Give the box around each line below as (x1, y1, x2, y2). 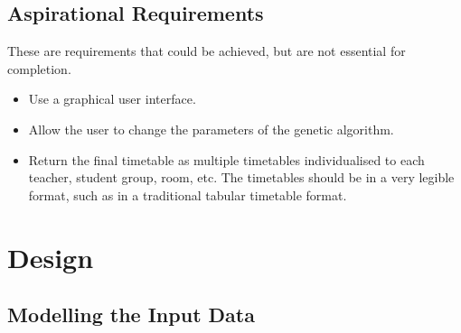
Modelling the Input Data (7, 301, 255, 328)
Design (7, 238, 94, 275)
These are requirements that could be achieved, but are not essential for (7, 42, 406, 60)
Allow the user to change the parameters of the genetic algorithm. (28, 119, 394, 138)
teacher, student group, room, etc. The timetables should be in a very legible (28, 168, 455, 187)
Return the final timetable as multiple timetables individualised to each (28, 150, 425, 169)
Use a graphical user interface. (28, 89, 196, 108)
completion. (7, 59, 71, 78)
